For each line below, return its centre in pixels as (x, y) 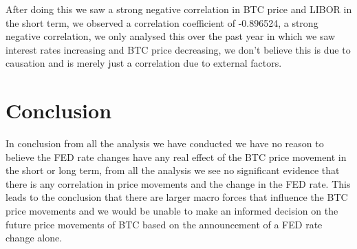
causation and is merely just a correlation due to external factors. (144, 63)
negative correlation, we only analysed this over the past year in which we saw (171, 36)
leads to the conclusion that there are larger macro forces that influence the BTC (177, 197)
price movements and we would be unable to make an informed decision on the (172, 211)
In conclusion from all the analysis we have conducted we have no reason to (165, 143)
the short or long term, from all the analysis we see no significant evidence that (173, 170)
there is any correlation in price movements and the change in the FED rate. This (178, 183)
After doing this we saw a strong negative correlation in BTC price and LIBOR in (179, 9)
